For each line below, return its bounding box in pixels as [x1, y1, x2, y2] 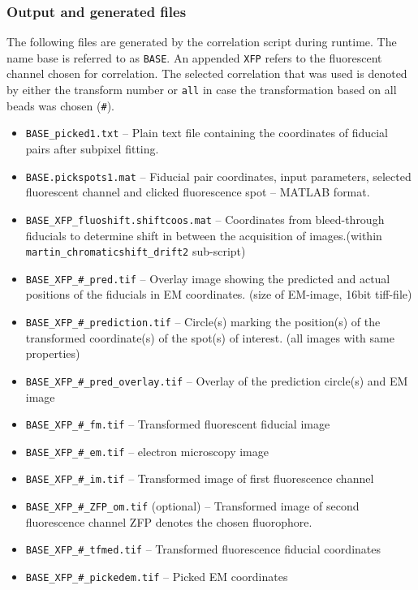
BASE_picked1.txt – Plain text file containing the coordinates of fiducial [25, 124, 389, 141]
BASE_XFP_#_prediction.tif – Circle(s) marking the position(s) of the [25, 313, 381, 330]
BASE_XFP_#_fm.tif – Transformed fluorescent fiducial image [25, 416, 330, 433]
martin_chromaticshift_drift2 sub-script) [25, 243, 246, 260]
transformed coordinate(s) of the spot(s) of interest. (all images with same [25, 329, 394, 346]
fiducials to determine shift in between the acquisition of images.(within [25, 226, 382, 243]
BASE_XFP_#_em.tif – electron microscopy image [25, 442, 269, 459]
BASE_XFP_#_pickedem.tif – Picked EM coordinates [25, 568, 288, 584]
